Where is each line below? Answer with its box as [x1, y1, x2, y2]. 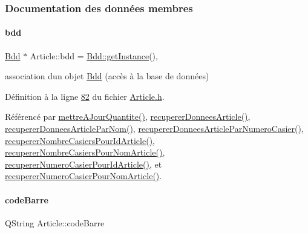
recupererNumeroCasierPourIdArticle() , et [5, 157, 162, 170]
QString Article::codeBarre [5, 216, 105, 229]
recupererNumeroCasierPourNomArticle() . [5, 169, 162, 182]
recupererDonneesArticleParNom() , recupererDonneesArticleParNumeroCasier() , [5, 122, 304, 135]
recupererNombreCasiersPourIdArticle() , [5, 134, 155, 146]
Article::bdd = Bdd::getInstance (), [30, 49, 158, 62]
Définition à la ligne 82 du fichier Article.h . [5, 90, 165, 102]
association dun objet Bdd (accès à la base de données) [5, 70, 209, 82]
